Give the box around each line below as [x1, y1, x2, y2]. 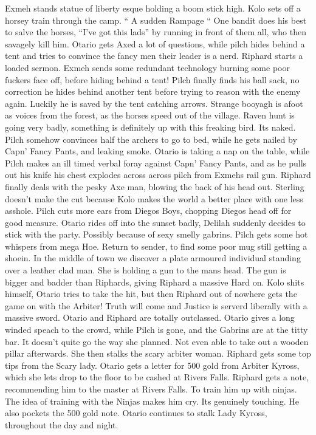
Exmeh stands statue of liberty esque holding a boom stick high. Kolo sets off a [5, 2, 301, 14]
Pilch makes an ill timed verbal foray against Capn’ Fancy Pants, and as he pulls [5, 156, 307, 169]
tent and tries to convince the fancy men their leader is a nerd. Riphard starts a [5, 49, 303, 62]
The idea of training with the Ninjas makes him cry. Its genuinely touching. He [5, 394, 300, 407]
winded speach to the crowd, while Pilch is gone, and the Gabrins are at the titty [5, 323, 308, 336]
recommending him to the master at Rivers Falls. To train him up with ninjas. [5, 383, 297, 395]
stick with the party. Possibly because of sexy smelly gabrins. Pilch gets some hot [5, 228, 308, 241]
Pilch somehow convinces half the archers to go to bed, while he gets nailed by [5, 132, 297, 145]
